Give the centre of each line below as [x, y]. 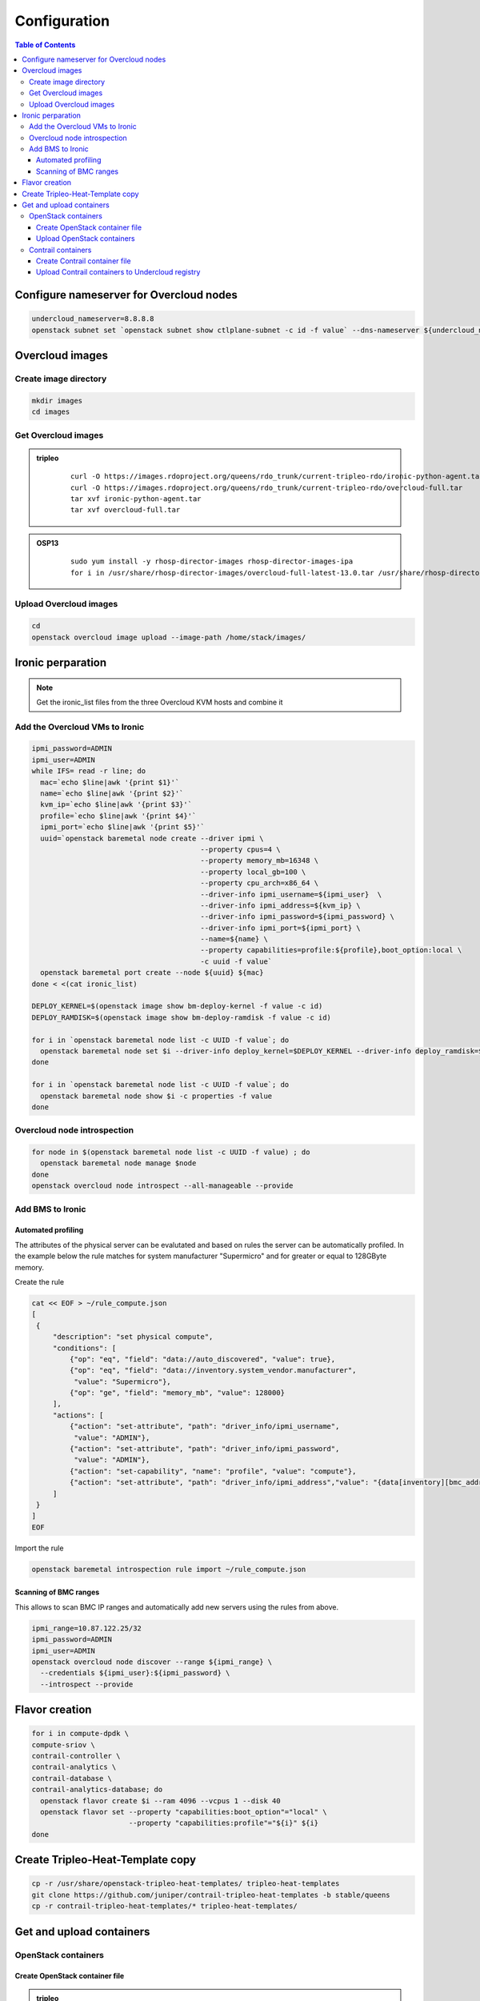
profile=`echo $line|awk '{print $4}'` [118, 816]
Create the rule [40, 1281]
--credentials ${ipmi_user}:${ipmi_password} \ [135, 1673]
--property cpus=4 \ [240, 849]
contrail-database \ [72, 1778]
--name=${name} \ [234, 939]
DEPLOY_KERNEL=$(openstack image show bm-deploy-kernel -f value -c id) [177, 1006]
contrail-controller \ [76, 1756]
